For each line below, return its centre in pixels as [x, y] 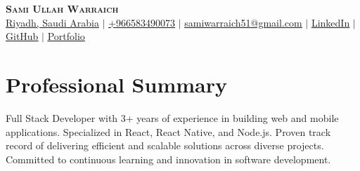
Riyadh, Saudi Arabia [52, 22]
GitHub [22, 36]
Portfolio [66, 36]
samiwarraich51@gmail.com [243, 22]
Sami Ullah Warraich [62, 8]
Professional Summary [116, 84]
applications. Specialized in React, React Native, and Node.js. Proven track [168, 131]
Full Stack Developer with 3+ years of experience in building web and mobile [172, 117]
